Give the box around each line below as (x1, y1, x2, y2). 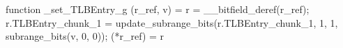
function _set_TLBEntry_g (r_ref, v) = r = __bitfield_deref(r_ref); (6, 2, 310, 16)
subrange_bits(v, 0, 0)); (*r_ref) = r (6, 29, 165, 43)
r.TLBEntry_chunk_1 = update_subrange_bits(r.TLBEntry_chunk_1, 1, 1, (6, 15, 338, 29)
